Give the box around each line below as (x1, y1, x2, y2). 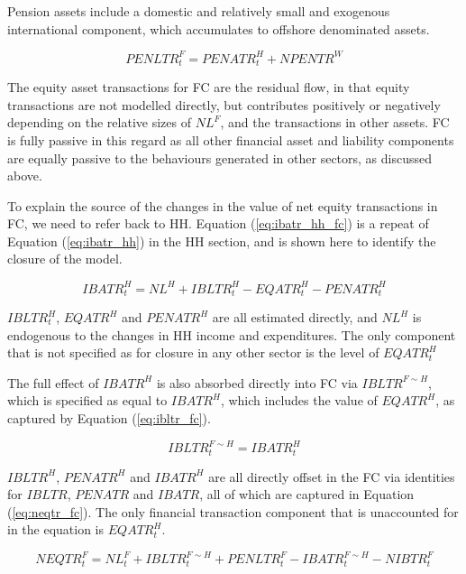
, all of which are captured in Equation (199, 485, 415, 504)
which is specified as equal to (7, 391, 168, 410)
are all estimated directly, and (212, 308, 378, 327)
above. (7, 166, 42, 185)
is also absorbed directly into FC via (156, 373, 358, 392)
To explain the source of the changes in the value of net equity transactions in (7, 196, 438, 215)
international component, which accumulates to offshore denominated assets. (7, 19, 430, 38)
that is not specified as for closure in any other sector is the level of (7, 343, 379, 362)
